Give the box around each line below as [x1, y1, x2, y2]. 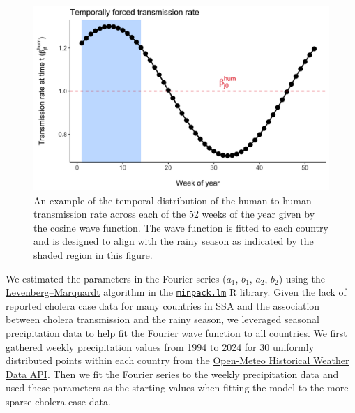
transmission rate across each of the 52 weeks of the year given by [33, 206, 315, 221]
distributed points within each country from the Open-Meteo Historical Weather [6, 353, 349, 368]
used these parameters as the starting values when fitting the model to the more [6, 380, 349, 395]
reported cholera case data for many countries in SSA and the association [6, 298, 320, 313]
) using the [278, 271, 325, 285]
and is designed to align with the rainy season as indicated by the [33, 234, 314, 248]
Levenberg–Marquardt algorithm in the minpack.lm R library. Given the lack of [6, 285, 347, 299]
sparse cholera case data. [6, 393, 111, 408]
